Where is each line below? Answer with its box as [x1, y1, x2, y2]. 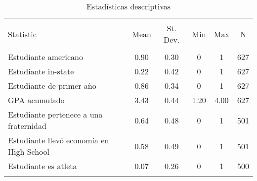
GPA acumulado [8, 94, 65, 106]
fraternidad [8, 120, 46, 131]
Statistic [8, 28, 37, 40]
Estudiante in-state [8, 65, 74, 77]
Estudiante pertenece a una [8, 109, 103, 120]
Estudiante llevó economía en [8, 134, 109, 146]
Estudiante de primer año [8, 80, 96, 91]
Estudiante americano [8, 51, 83, 62]
